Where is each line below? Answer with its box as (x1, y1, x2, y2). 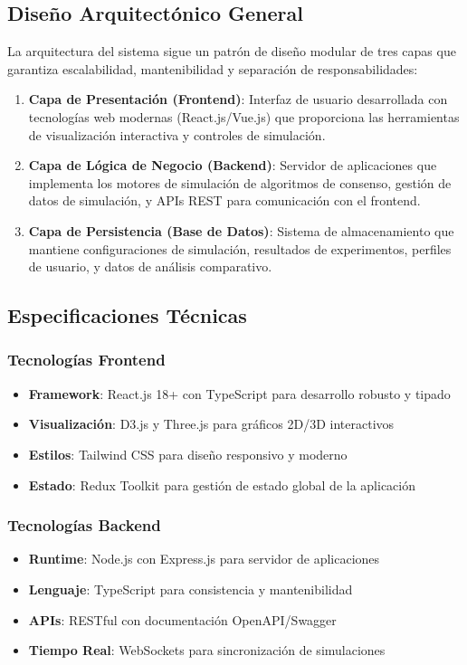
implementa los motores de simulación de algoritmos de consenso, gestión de (28, 173, 452, 192)
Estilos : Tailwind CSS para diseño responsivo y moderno (28, 444, 348, 463)
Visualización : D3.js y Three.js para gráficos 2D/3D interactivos (28, 414, 395, 433)
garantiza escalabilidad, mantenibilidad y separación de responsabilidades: (7, 59, 418, 78)
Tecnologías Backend (7, 514, 161, 537)
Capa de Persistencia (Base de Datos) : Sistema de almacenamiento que (28, 221, 454, 240)
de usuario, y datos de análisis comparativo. (28, 257, 272, 276)
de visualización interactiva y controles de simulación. (28, 125, 326, 144)
